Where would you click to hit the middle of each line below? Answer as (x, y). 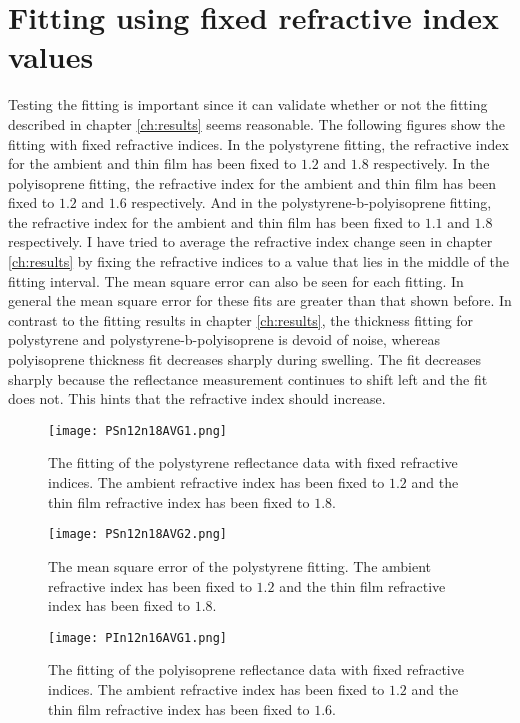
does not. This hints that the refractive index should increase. (197, 398)
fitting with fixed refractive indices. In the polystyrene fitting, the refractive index (258, 143)
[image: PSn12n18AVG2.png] (137, 534)
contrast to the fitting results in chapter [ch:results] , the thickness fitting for (241, 319)
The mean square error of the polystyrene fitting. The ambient (240, 565)
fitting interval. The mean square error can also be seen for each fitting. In (236, 280)
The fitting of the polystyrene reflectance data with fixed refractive (253, 462)
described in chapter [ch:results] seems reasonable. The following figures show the (257, 123)
